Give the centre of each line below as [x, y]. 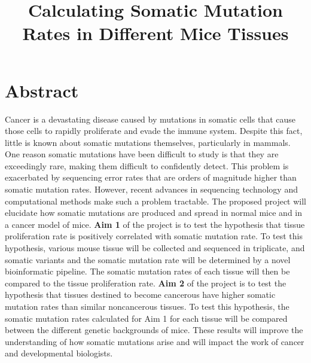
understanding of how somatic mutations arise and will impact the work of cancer [155, 341]
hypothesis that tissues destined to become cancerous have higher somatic [140, 295]
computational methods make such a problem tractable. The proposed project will [155, 201]
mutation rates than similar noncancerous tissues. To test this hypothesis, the [147, 306]
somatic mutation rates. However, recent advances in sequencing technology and [151, 189]
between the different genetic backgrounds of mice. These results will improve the [154, 330]
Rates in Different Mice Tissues [155, 33]
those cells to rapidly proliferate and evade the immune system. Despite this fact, [154, 131]
